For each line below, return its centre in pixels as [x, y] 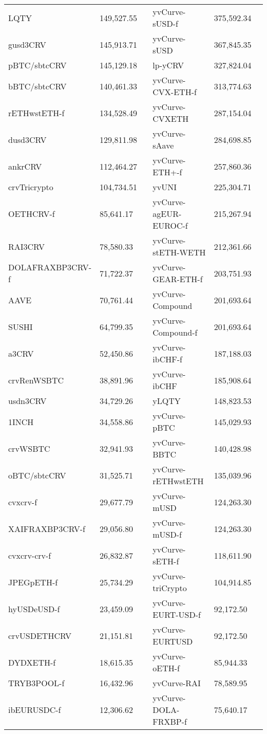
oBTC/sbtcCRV [37, 475]
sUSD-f [165, 23]
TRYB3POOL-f [36, 683]
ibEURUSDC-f [35, 710]
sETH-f [166, 561]
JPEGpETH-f [33, 582]
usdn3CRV [27, 401]
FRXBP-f [170, 721]
